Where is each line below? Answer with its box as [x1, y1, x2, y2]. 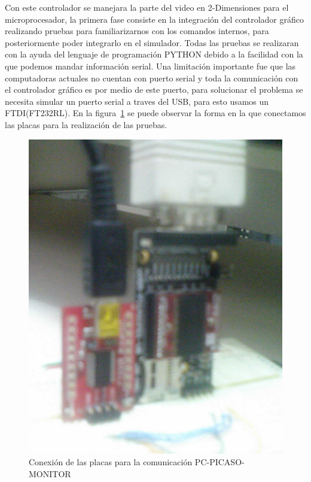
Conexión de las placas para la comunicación [29, 456, 193, 468]
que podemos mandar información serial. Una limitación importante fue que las [5, 59, 296, 72]
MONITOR [29, 467, 71, 480]
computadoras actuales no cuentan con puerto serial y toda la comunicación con [5, 71, 298, 84]
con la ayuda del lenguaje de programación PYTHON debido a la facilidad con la [5, 48, 303, 60]
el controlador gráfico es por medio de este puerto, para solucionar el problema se [5, 83, 303, 96]
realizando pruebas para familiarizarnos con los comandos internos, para [5, 25, 269, 37]
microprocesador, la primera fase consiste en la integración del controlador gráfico [5, 13, 304, 25]
